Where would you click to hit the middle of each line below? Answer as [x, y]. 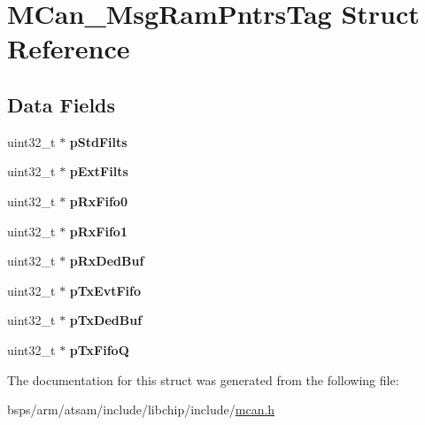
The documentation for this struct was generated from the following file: [203, 379]
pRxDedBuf [107, 261]
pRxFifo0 [98, 201]
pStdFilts [98, 141]
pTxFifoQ [99, 349]
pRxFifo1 [98, 231]
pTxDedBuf [106, 320]
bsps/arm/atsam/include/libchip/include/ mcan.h [141, 410]
